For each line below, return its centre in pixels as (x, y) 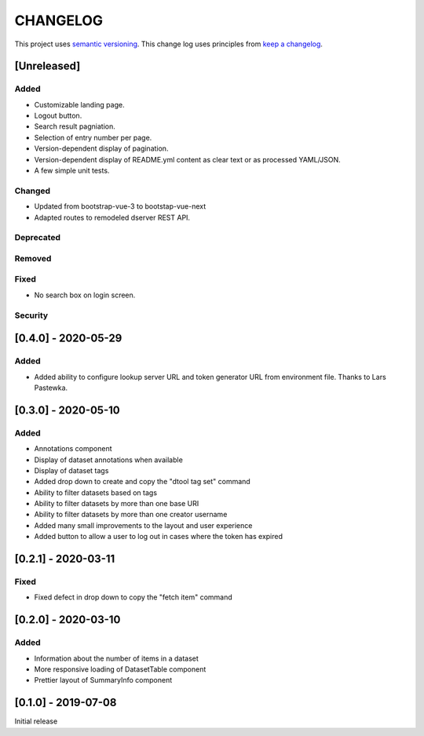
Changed (33, 191)
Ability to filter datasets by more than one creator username (131, 515)
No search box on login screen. (85, 295)
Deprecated (38, 238)
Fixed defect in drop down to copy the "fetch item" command (133, 597)
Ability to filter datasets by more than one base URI (117, 504)
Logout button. (58, 116)
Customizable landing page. (79, 104)
